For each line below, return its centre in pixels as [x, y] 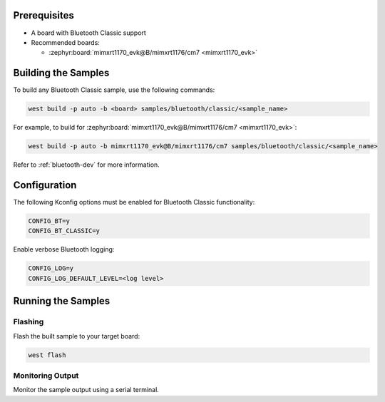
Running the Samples [62, 301]
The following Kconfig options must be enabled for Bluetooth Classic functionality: [134, 202]
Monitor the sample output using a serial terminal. [86, 390]
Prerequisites [43, 15]
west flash [47, 355]
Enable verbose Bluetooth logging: [64, 249]
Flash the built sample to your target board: [77, 336]
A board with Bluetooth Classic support [88, 33]
